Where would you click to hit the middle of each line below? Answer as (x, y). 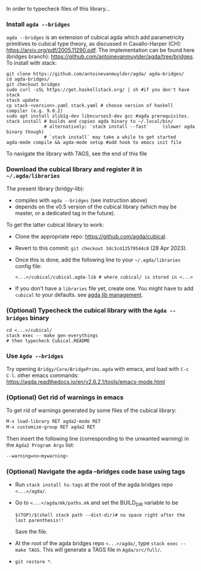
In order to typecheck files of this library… (58, 9)
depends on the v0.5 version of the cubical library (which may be (96, 207)
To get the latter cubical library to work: (55, 225)
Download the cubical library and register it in (74, 169)
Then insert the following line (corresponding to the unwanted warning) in (98, 438)
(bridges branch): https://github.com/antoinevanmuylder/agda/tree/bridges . (100, 57)
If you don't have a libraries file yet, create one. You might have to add (104, 288)
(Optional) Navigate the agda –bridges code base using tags (96, 472)
